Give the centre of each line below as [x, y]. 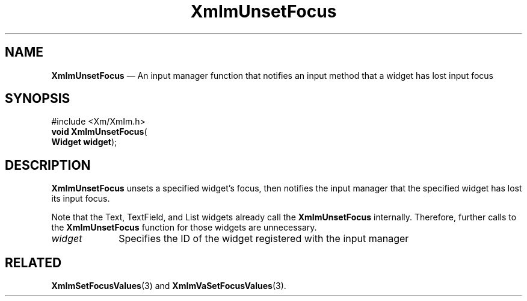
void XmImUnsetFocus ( [99, 132]
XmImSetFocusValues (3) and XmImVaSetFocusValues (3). [169, 286]
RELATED [33, 262]
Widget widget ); [84, 142]
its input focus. [81, 199]
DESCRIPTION [48, 165]
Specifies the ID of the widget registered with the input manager [264, 239]
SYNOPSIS [38, 99]
